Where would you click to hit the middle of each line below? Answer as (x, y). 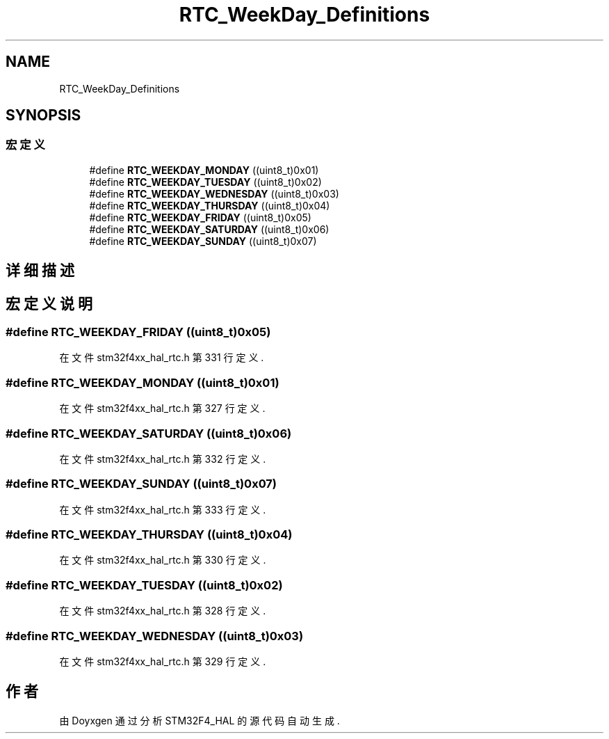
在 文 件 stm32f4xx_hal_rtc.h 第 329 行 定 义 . (163, 661)
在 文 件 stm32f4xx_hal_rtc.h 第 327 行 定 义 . (162, 408)
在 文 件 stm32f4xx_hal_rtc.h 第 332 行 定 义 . (163, 459)
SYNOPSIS (43, 116)
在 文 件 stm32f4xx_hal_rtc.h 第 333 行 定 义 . (163, 509)
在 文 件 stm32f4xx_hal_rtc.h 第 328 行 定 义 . (163, 611)
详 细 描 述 (40, 271)
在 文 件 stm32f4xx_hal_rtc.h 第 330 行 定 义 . (163, 560)
